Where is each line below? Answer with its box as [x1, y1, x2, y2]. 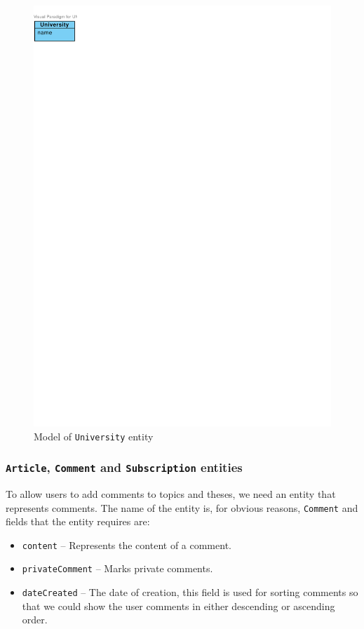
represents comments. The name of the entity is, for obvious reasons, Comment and [6, 500, 358, 515]
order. [22, 612, 48, 627]
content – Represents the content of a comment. [22, 537, 231, 552]
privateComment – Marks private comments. [22, 561, 213, 576]
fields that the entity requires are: [6, 514, 150, 529]
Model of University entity [34, 428, 154, 443]
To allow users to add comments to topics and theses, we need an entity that [6, 486, 336, 501]
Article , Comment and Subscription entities [6, 459, 243, 476]
